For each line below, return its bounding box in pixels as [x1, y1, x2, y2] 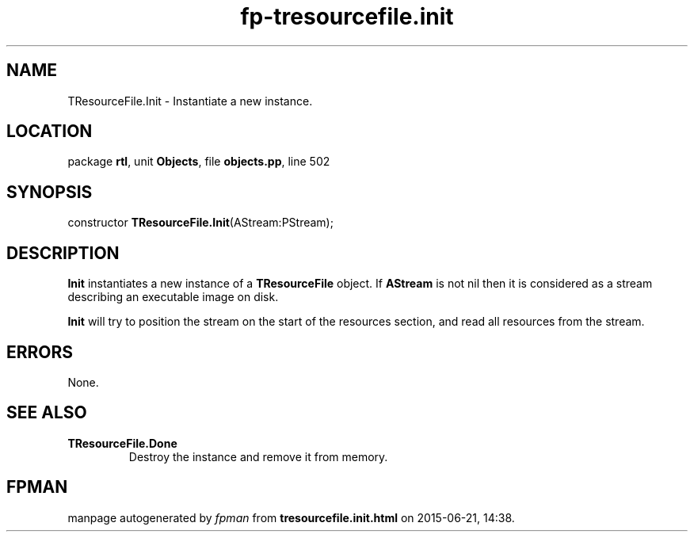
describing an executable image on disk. [67, 290, 279, 304]
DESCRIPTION [6, 242, 120, 263]
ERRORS [6, 341, 74, 362]
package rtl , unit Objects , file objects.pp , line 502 [67, 155, 330, 169]
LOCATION [6, 121, 93, 142]
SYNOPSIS [6, 181, 93, 202]
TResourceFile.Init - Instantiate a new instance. [67, 93, 313, 108]
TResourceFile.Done [67, 436, 177, 450]
